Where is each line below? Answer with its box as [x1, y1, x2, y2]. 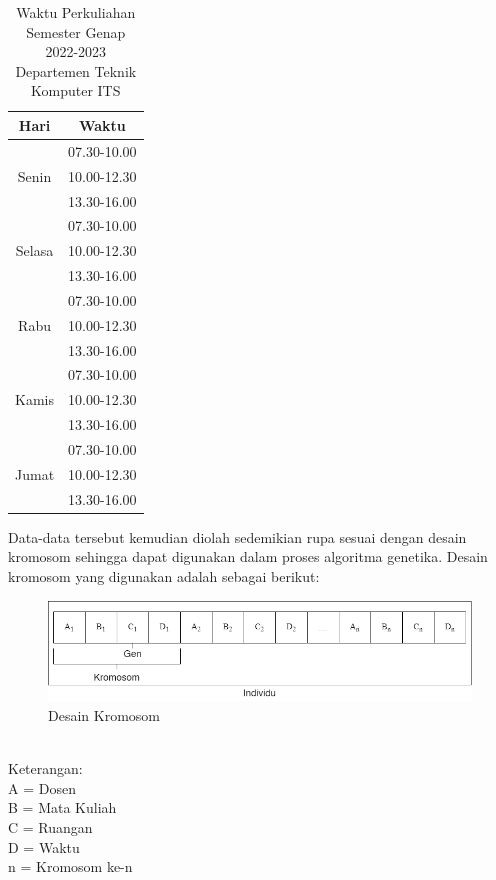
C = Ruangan [8, 817, 93, 838]
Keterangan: [8, 758, 83, 779]
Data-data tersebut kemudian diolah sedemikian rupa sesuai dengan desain [8, 526, 467, 547]
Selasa [15, 240, 54, 261]
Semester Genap [26, 21, 126, 42]
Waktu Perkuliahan [16, 2, 136, 22]
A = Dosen [8, 777, 76, 798]
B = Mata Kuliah [8, 797, 117, 818]
